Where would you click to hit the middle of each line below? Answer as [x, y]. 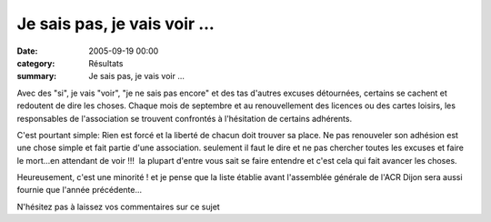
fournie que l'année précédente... [80, 190]
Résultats [106, 63]
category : [36, 63]
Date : [27, 51]
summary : [37, 76]
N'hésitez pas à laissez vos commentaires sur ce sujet [118, 207]
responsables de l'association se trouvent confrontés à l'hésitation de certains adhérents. [185, 118]
